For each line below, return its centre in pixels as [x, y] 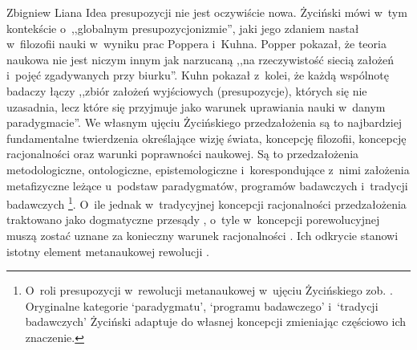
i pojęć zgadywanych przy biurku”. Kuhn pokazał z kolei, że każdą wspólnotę [198, 75]
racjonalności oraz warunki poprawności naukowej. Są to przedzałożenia [183, 154]
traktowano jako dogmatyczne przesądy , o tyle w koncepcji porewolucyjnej [193, 220]
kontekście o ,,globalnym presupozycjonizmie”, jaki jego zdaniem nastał [183, 28]
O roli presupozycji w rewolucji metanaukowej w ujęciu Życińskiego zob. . [209, 290]
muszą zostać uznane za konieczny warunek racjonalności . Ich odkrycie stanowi [202, 235]
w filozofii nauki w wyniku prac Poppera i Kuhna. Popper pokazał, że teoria [196, 44]
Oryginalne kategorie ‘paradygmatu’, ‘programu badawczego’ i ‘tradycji [202, 305]
